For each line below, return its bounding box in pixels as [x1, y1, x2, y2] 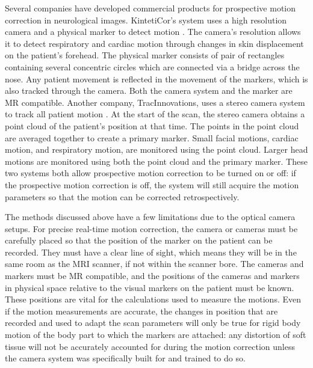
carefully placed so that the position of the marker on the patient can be [5, 234, 273, 247]
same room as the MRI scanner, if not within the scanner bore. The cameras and [5, 257, 304, 270]
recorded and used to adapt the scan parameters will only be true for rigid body [5, 316, 301, 329]
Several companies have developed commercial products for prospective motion [5, 2, 296, 14]
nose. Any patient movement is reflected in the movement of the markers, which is [5, 72, 308, 85]
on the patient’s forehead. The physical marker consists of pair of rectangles [5, 49, 285, 61]
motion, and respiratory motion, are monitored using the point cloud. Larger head [5, 143, 308, 156]
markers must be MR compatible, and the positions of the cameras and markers [5, 269, 300, 282]
